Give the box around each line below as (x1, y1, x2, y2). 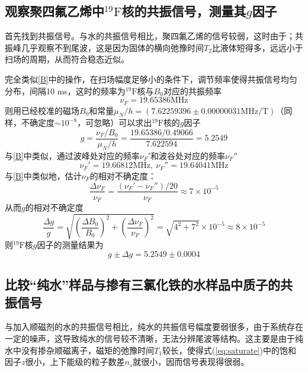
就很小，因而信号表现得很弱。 (133, 355, 249, 368)
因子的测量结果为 (37, 239, 104, 251)
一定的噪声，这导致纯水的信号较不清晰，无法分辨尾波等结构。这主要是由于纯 (5, 332, 303, 344)
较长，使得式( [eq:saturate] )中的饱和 (162, 344, 296, 356)
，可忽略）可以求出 (77, 116, 152, 129)
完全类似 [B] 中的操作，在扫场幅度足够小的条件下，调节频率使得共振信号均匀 (5, 72, 297, 85)
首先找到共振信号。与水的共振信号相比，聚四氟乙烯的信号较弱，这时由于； (5, 30, 295, 42)
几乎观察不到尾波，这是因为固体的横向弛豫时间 (21, 41, 204, 53)
